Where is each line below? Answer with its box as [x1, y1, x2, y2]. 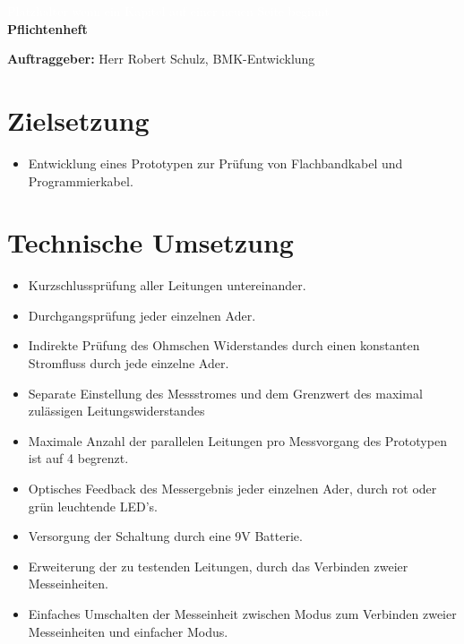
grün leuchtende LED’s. [28, 496, 159, 515]
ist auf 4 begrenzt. [28, 449, 129, 468]
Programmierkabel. [28, 171, 133, 190]
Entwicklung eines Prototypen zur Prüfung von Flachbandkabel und [28, 153, 403, 172]
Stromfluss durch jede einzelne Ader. [28, 354, 229, 372]
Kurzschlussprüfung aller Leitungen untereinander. [28, 276, 306, 295]
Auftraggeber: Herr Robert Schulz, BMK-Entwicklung [7, 49, 315, 68]
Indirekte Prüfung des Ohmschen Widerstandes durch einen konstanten [28, 336, 420, 355]
